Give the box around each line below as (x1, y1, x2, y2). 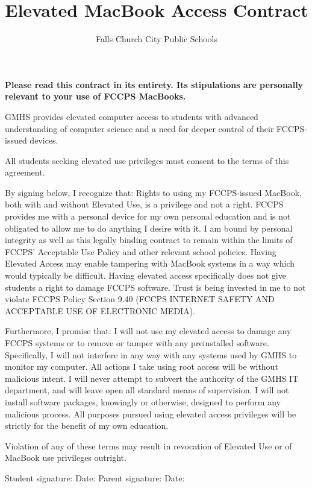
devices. (30, 134, 58, 147)
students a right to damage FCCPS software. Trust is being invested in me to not (5, 280, 306, 293)
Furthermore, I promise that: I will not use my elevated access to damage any (5, 325, 292, 337)
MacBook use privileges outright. (5, 451, 126, 464)
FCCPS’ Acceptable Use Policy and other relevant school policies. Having (5, 245, 276, 258)
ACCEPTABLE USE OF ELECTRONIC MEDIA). (5, 304, 195, 317)
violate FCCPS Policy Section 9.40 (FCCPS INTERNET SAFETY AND (5, 293, 275, 305)
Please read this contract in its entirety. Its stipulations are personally (5, 78, 304, 90)
